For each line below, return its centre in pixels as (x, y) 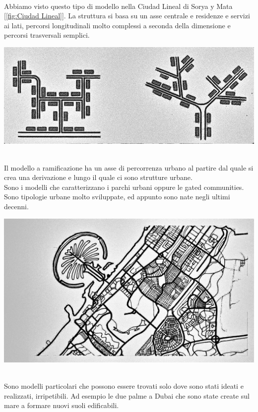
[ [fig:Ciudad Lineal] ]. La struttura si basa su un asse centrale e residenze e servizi (127, 16)
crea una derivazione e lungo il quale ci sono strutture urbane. (98, 177)
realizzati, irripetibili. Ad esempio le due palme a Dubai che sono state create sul (127, 395)
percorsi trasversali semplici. (47, 35)
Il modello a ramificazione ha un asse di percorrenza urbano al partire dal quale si (129, 167)
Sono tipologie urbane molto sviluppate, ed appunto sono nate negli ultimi (117, 197)
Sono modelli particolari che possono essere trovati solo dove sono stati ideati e (124, 386)
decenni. (16, 206)
